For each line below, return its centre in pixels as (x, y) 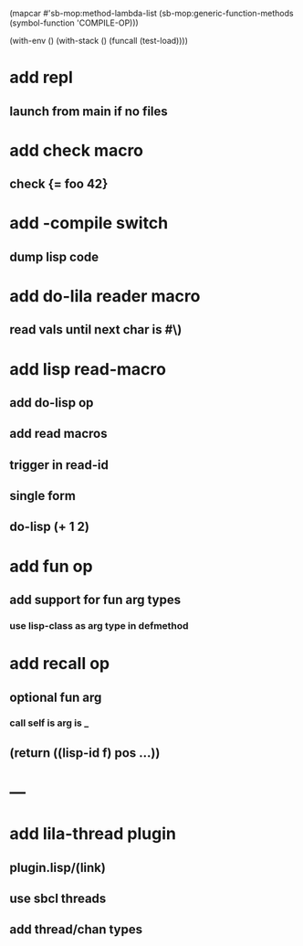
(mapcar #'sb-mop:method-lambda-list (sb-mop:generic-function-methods (151, 13)
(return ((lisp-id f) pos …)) (85, 753)
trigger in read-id (59, 465)
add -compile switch (89, 223)
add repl (41, 78)
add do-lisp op (52, 403)
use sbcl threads (58, 898)
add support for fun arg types (95, 600)
